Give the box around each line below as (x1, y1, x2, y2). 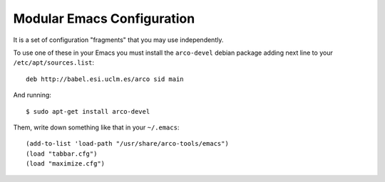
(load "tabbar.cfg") (26, 149, 98, 158)
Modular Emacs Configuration (13, 11, 195, 26)
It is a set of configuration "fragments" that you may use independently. (13, 36, 224, 44)
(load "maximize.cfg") (26, 160, 106, 168)
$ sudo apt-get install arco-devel (26, 107, 150, 115)
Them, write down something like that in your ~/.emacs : (13, 123, 180, 132)
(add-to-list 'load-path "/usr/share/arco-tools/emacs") (26, 139, 230, 148)
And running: (13, 91, 51, 100)
